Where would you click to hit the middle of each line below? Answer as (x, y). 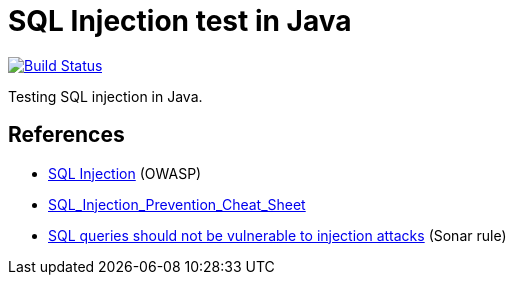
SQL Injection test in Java (180, 21)
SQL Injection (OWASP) (125, 173)
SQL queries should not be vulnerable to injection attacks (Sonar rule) (277, 235)
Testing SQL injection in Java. (105, 96)
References (66, 135)
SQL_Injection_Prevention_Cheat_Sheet (177, 204)
